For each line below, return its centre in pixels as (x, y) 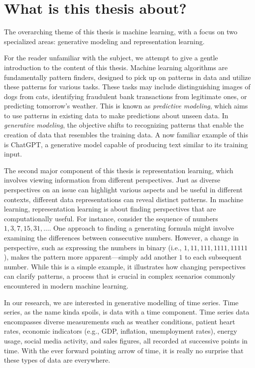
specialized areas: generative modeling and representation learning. (104, 41)
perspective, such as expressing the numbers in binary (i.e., (93, 247)
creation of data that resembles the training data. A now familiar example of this (126, 135)
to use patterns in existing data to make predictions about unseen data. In (116, 115)
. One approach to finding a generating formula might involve (142, 228)
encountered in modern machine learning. (66, 285)
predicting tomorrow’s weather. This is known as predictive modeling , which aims (126, 106)
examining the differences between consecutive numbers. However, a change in (121, 237)
